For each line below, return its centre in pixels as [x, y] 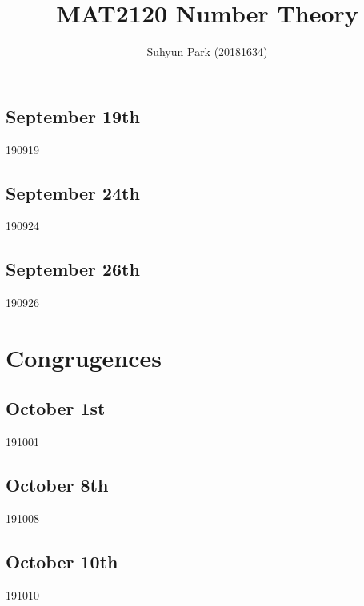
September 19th [73, 116]
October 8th [57, 485]
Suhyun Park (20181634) [207, 52]
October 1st [56, 408]
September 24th [73, 192]
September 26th [73, 269]
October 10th [62, 562]
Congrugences [84, 357]
